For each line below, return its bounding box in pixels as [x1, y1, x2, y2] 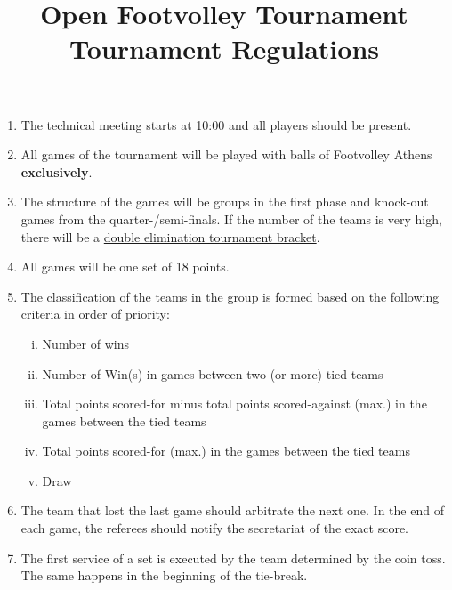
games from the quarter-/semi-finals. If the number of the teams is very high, [20, 209, 442, 228]
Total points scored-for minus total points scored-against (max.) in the [42, 394, 427, 413]
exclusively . [20, 162, 93, 181]
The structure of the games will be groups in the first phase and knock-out [20, 192, 429, 211]
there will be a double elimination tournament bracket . [20, 227, 320, 246]
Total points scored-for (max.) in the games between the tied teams [42, 441, 410, 460]
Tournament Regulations [69, 30, 379, 67]
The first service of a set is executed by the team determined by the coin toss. [20, 548, 446, 567]
